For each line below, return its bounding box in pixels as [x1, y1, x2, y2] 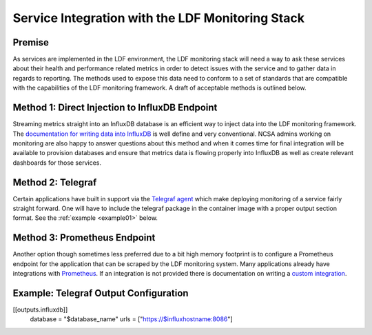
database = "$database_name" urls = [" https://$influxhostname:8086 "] [30, 315, 234, 323]
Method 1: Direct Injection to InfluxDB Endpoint [12, 102, 218, 114]
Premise [12, 37, 50, 48]
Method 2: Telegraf [12, 176, 97, 188]
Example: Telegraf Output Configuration [12, 287, 189, 299]
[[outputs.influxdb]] [12, 305, 68, 314]
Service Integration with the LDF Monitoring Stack [12, 10, 304, 26]
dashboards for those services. [12, 159, 102, 167]
